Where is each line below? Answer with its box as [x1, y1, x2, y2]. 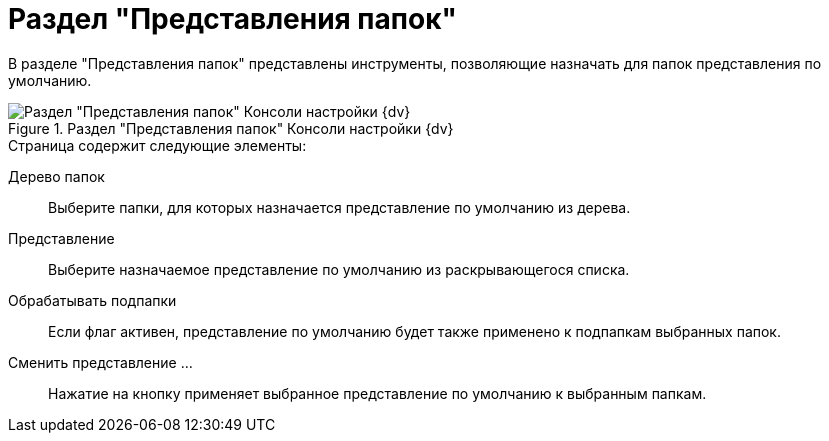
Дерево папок [8, 167, 105, 185]
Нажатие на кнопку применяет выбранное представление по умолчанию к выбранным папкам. [48, 384, 707, 402]
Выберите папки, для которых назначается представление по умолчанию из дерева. [48, 198, 631, 216]
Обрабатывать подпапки [8, 291, 177, 309]
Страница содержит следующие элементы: [8, 136, 307, 154]
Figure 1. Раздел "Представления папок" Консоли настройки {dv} [8, 119, 454, 137]
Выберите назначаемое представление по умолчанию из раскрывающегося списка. [48, 260, 630, 278]
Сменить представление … [8, 353, 193, 371]
